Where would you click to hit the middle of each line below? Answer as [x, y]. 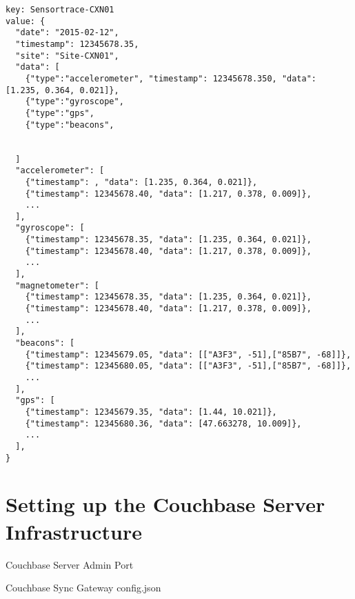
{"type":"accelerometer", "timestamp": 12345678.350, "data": [171, 78]
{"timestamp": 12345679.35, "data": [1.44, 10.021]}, [151, 412]
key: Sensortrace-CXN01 [60, 10]
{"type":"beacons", [70, 125]
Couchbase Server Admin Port [70, 564]
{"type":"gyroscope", [74, 102]
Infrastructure [74, 531]
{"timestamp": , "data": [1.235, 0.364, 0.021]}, [141, 182]
